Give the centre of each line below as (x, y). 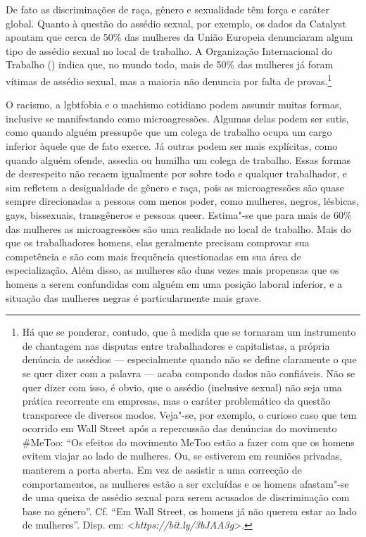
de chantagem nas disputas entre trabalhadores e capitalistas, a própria (176, 345)
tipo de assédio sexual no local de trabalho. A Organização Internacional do (169, 50)
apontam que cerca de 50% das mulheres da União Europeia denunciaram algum (179, 37)
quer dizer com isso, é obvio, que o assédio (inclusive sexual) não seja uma (182, 387)
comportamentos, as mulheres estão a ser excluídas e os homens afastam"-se (185, 483)
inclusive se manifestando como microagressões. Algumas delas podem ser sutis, (177, 118)
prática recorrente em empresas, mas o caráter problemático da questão (176, 401)
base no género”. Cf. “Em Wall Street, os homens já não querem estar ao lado (189, 511)
